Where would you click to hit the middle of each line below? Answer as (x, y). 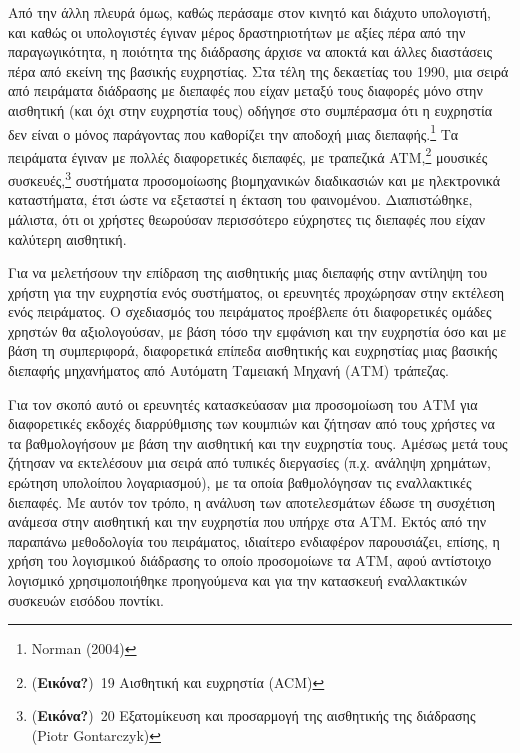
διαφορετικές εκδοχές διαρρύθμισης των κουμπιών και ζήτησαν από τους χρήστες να (251, 423)
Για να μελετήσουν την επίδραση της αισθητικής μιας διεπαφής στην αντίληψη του (248, 272)
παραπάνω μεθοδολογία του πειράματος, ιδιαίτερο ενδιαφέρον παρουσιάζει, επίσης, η (254, 540)
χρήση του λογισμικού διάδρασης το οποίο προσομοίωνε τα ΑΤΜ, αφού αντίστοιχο (250, 560)
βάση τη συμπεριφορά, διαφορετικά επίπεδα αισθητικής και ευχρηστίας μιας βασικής (253, 350)
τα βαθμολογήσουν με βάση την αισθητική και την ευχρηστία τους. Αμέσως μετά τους (258, 442)
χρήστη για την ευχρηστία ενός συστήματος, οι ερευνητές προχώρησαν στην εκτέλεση (256, 291)
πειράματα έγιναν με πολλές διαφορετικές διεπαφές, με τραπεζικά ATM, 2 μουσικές (248, 155)
